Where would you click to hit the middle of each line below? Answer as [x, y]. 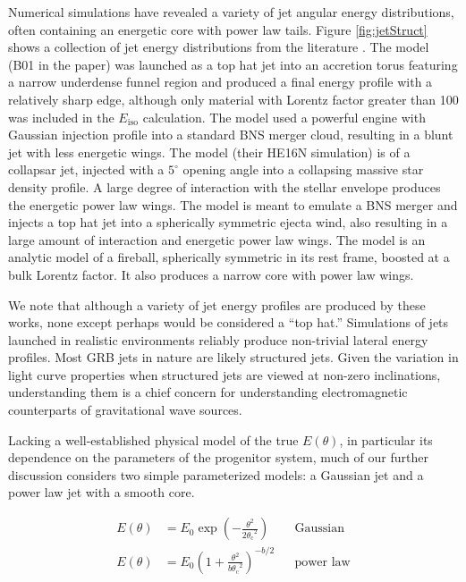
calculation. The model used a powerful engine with [284, 117]
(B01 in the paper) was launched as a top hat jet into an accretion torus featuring [233, 64]
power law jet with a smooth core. [102, 492]
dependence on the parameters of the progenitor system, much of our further [218, 457]
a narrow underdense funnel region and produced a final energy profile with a [220, 82]
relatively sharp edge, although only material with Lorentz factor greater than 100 [233, 99]
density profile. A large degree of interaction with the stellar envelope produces [225, 186]
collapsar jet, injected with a [86, 169]
